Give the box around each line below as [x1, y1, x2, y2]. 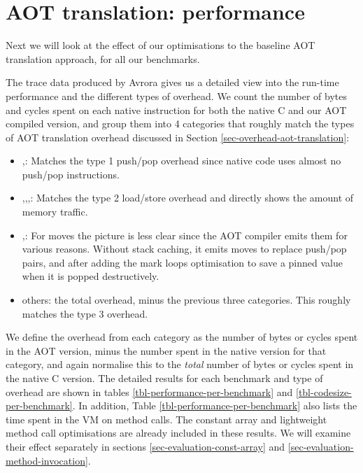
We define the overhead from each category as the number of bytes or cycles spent [6, 330, 358, 344]
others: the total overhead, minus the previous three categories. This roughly [22, 292, 351, 307]
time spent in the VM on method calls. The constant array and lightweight [6, 411, 327, 426]
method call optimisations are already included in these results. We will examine [6, 425, 351, 440]
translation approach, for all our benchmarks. [6, 51, 200, 66]
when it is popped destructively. [22, 269, 159, 283]
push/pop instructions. [22, 167, 120, 181]
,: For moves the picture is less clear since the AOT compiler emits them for [22, 227, 348, 242]
